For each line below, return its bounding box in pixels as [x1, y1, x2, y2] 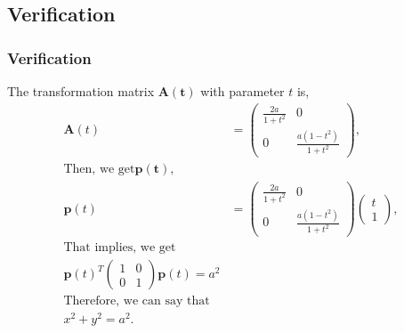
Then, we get [63, 163, 135, 176]
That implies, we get [63, 241, 176, 255]
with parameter [200, 82, 285, 100]
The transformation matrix [7, 82, 155, 100]
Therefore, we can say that [63, 295, 210, 308]
